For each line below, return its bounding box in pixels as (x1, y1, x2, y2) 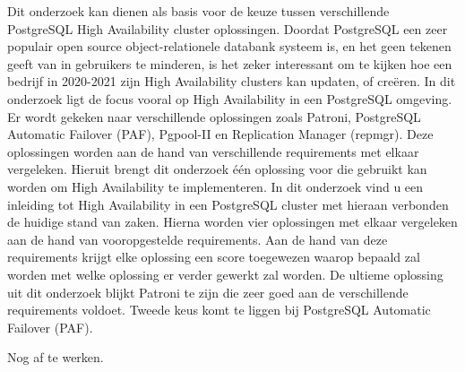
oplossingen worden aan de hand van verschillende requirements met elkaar (7, 142, 419, 160)
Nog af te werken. (7, 348, 104, 367)
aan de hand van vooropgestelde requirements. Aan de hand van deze (7, 229, 388, 248)
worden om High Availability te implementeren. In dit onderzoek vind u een (7, 177, 424, 195)
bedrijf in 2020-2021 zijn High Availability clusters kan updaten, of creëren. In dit (7, 72, 456, 91)
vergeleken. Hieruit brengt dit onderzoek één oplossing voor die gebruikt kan (7, 160, 427, 178)
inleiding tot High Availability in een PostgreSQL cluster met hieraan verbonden (7, 195, 449, 213)
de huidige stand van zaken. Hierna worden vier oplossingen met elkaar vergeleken (7, 212, 458, 231)
